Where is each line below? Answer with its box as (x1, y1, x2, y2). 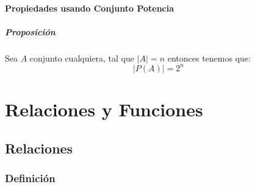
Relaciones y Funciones (5, 97, 203, 122)
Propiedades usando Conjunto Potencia (5, 1, 174, 14)
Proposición (5, 25, 56, 38)
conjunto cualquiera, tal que (29, 51, 135, 64)
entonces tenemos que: (167, 51, 251, 64)
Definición (5, 170, 56, 185)
